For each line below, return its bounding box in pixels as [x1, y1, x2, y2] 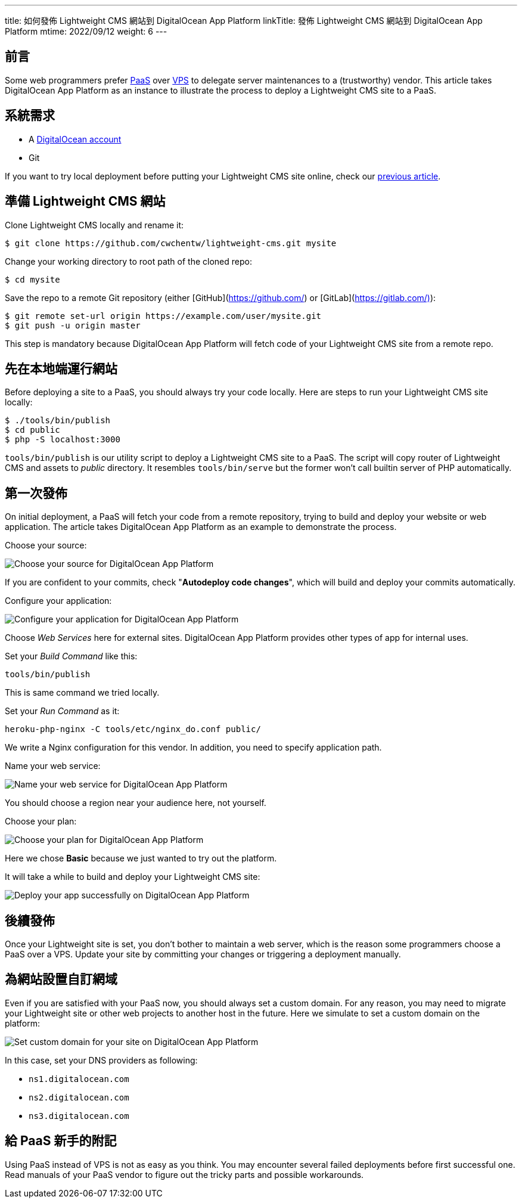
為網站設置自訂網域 [5, 972, 117, 987]
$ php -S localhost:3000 [5, 435, 120, 445]
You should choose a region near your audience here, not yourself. [5, 798, 266, 808]
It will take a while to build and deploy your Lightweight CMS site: [5, 872, 260, 882]
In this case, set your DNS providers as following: [5, 1055, 198, 1065]
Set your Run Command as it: [5, 706, 120, 717]
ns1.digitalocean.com [29, 1074, 129, 1084]
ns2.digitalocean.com [29, 1092, 129, 1102]
